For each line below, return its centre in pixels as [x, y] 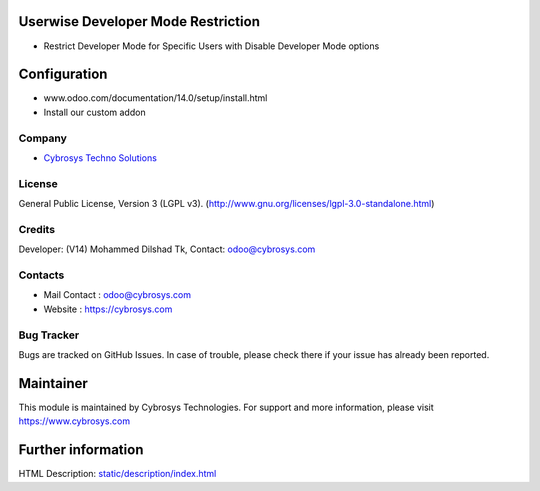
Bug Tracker [49, 335]
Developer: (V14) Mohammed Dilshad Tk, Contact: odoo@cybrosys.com [167, 249]
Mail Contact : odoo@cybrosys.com [117, 295]
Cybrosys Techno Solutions [100, 157]
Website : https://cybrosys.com [108, 309]
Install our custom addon [94, 112]
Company [42, 138]
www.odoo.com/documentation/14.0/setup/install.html [155, 98]
